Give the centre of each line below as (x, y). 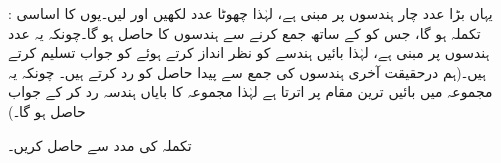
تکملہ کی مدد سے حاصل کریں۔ (100, 144)
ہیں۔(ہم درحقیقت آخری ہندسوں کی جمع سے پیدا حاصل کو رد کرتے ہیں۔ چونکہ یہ (247, 71)
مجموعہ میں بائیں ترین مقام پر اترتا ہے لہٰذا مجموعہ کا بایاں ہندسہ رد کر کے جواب (250, 91)
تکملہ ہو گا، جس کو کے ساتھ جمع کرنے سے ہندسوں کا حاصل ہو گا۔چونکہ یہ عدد (244, 32)
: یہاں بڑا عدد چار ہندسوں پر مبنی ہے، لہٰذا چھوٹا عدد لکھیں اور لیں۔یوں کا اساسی (250, 13)
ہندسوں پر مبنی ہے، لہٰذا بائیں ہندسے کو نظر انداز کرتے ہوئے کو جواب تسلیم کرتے (249, 52)
